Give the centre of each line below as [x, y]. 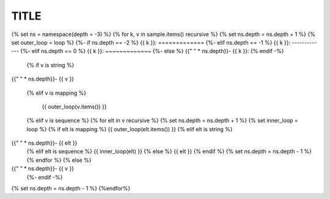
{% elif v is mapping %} [57, 93]
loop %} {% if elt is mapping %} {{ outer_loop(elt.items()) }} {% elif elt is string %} [130, 129]
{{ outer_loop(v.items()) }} [74, 106]
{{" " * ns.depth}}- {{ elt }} [44, 143]
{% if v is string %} [50, 65]
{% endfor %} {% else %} [59, 160]
